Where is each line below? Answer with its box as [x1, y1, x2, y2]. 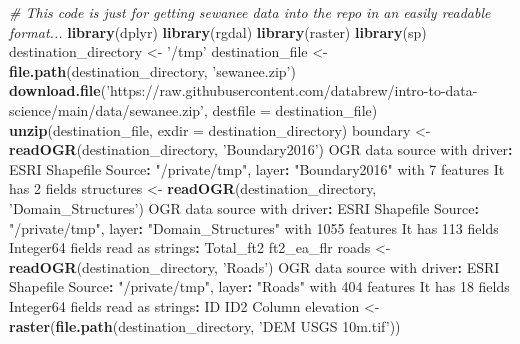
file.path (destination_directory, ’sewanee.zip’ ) [9, 60, 296, 81]
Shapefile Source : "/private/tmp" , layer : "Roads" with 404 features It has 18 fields [9, 276, 510, 297]
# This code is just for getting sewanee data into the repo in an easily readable [9, 2, 491, 22]
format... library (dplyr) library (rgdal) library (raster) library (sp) [9, 21, 427, 42]
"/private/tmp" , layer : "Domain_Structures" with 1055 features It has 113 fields [9, 217, 499, 238]
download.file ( [9, 80, 107, 101]
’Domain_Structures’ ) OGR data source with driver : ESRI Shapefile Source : [9, 197, 479, 218]
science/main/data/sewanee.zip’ [9, 99, 204, 120]
